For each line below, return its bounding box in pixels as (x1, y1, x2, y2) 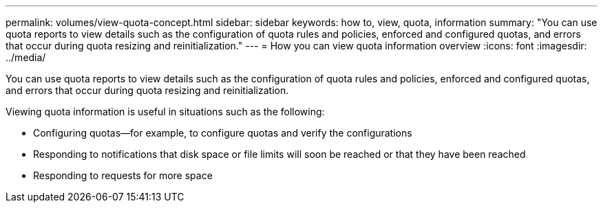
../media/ (6, 51, 46, 63)
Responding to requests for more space (33, 170, 213, 181)
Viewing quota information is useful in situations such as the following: (6, 106, 325, 117)
